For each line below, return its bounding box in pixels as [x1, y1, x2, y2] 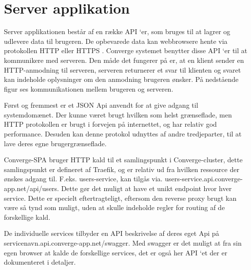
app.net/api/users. [4, 183, 59, 193]
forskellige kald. [4, 212, 51, 222]
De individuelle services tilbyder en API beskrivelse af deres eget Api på [4, 228, 219, 238]
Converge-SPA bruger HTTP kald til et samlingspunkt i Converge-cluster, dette [4, 154, 243, 165]
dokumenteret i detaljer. [4, 257, 76, 267]
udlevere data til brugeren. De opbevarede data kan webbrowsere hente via [4, 36, 228, 46]
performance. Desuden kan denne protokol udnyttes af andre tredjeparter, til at [4, 129, 242, 139]
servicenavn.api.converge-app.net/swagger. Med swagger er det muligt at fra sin [4, 238, 242, 248]
